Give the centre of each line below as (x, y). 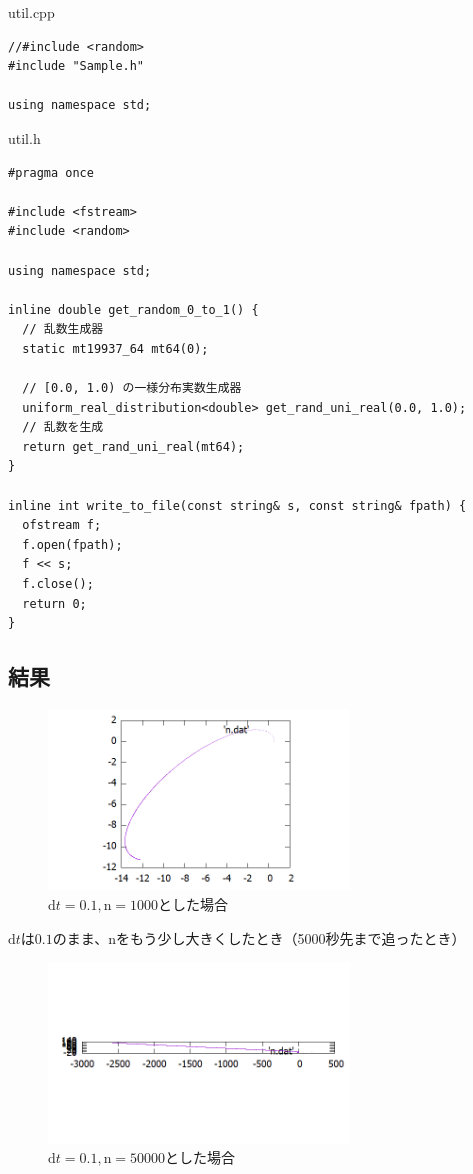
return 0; (54, 603)
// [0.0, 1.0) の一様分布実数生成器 (132, 388)
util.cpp (31, 12)
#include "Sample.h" (76, 66)
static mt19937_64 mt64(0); (115, 348)
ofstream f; (62, 525)
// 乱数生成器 (63, 329)
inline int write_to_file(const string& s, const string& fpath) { (237, 505)
